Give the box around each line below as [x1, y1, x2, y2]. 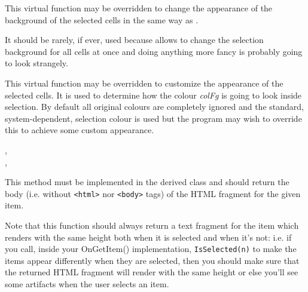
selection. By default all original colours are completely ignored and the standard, [5, 100, 304, 113]
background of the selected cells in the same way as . [5, 13, 199, 26]
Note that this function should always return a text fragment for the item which [5, 219, 299, 231]
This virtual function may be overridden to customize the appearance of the [5, 76, 283, 89]
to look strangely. [5, 57, 68, 69]
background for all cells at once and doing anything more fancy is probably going [5, 45, 303, 57]
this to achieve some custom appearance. [5, 124, 154, 136]
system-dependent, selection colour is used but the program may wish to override [5, 112, 302, 124]
